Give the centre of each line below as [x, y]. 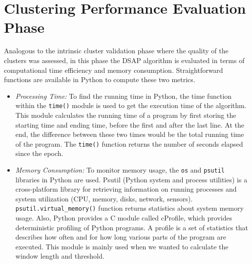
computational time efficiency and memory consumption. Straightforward [114, 70]
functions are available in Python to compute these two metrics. [100, 79]
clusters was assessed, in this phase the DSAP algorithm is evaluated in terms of [124, 60]
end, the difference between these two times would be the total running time [130, 134]
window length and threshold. [60, 256]
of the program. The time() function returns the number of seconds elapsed [129, 143]
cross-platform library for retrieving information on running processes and [126, 189]
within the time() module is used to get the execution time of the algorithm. [131, 105]
